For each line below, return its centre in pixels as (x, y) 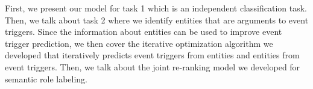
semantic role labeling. (46, 78)
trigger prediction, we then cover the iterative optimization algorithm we (139, 43)
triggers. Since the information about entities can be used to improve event (144, 32)
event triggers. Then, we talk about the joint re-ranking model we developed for (153, 66)
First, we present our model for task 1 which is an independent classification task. (156, 8)
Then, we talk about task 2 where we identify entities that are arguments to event (157, 20)
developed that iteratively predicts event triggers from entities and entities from (152, 55)
